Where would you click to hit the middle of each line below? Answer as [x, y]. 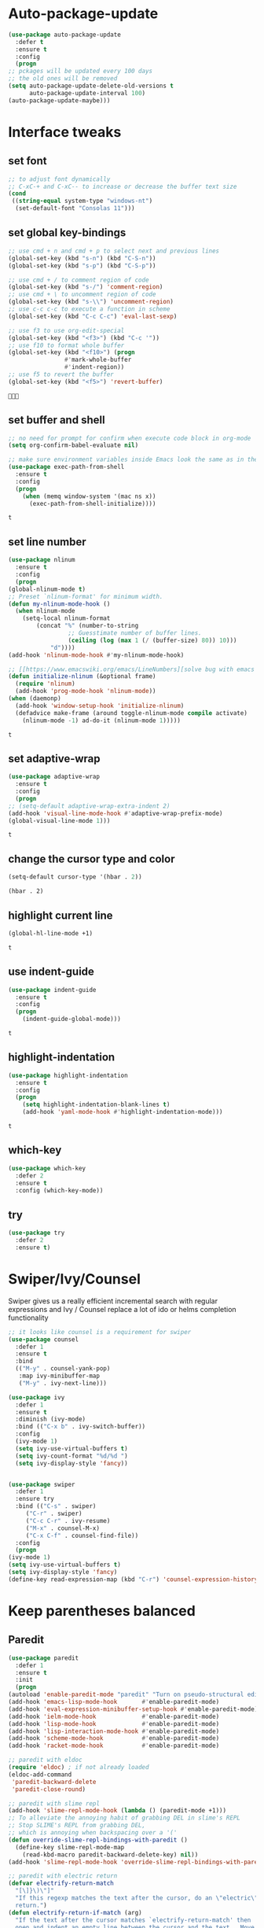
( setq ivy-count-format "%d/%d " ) [71, 1456]
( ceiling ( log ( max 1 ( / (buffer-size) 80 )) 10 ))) [152, 640]
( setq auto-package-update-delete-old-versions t [91, 86]
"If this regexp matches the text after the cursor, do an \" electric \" [137, 1898]
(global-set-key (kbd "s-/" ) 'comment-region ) [86, 287]
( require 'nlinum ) [46, 684]
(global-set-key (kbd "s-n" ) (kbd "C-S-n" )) [82, 258]
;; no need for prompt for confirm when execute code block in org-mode [130, 438]
